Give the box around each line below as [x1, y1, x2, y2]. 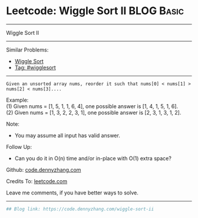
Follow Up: [6, 143, 32, 150]
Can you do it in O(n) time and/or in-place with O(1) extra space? [14, 155, 172, 162]
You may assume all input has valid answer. [14, 132, 121, 139]
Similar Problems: [6, 46, 49, 53]
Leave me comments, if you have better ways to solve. [6, 189, 138, 196]
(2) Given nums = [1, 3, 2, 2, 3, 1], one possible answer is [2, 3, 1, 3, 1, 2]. [6, 109, 181, 116]
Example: [6, 96, 29, 103]
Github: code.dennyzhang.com [6, 166, 81, 173]
